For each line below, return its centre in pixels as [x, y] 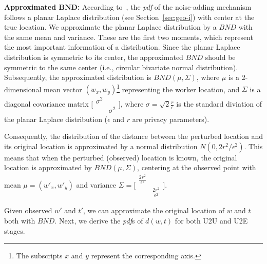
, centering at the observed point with [197, 167]
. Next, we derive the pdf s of [99, 221]
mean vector [63, 89]
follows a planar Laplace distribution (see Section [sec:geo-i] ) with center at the [129, 17]
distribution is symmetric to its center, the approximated [94, 57]
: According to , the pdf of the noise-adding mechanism [164, 7]
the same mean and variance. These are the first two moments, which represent [129, 37]
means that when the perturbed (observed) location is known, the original [121, 157]
